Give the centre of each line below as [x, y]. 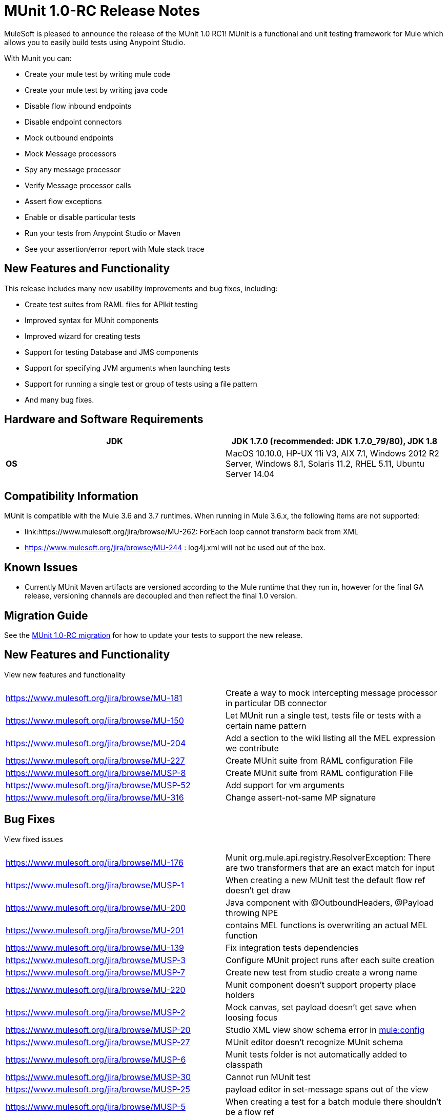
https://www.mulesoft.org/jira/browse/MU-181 [94, 698]
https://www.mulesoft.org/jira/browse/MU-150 [95, 720]
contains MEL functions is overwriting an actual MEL [327, 925]
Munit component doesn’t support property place [321, 984]
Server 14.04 [250, 474]
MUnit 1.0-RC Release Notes [102, 11]
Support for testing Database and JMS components [111, 352]
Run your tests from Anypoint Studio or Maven [103, 233]
